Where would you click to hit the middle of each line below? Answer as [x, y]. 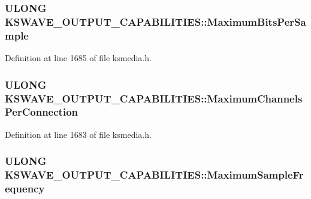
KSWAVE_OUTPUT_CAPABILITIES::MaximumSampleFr [154, 175]
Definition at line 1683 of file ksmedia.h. [78, 134]
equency [25, 189]
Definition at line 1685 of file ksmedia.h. [78, 58]
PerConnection [41, 112]
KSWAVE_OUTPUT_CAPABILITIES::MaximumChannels [154, 98]
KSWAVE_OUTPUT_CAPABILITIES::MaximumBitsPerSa [155, 21]
